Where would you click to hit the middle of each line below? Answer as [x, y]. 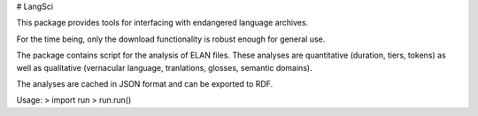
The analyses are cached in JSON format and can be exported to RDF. [145, 83]
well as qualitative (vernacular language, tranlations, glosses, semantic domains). [165, 67]
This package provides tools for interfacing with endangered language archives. [162, 23]
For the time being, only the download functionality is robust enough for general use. [171, 39]
